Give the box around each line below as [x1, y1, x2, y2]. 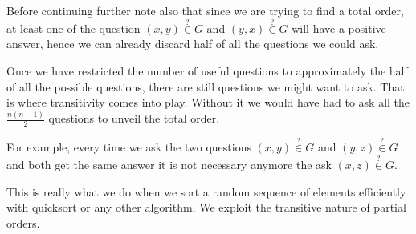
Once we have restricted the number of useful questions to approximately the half [6, 63, 408, 79]
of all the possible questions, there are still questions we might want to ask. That [6, 78, 405, 95]
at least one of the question [6, 19, 141, 36]
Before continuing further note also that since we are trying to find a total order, [6, 2, 404, 18]
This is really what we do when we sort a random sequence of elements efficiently [6, 183, 406, 200]
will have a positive [292, 19, 386, 36]
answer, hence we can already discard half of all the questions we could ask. [6, 35, 379, 52]
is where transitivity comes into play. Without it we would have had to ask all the [6, 94, 410, 111]
